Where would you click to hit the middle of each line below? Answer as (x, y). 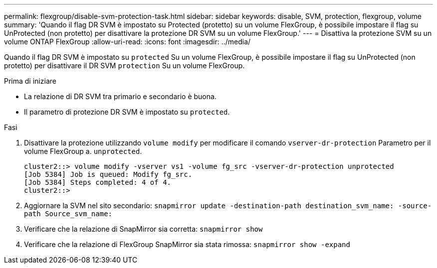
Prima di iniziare (30, 81)
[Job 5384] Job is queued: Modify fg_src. (108, 174)
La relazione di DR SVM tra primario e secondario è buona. (120, 96)
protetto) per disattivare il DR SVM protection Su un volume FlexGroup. (124, 66)
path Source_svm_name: (68, 214)
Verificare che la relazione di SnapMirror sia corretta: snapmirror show (143, 229)
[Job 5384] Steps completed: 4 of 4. (98, 182)
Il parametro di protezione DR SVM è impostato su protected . (127, 112)
